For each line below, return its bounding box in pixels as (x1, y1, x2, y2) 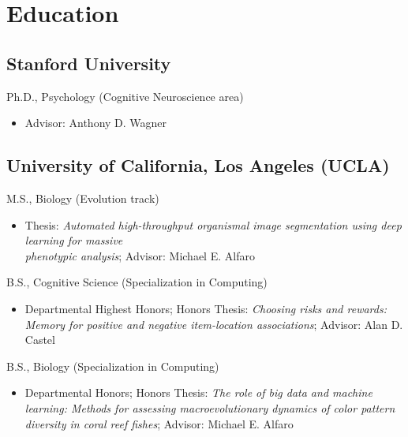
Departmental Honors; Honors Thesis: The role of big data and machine (24, 384, 372, 401)
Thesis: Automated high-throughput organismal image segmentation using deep (24, 216, 402, 233)
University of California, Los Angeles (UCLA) (6, 153, 390, 177)
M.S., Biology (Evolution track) (6, 189, 159, 206)
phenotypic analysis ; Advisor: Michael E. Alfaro (24, 247, 255, 263)
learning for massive (24, 232, 123, 248)
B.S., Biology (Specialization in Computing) (6, 357, 219, 374)
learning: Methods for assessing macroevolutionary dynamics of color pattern (24, 399, 395, 416)
